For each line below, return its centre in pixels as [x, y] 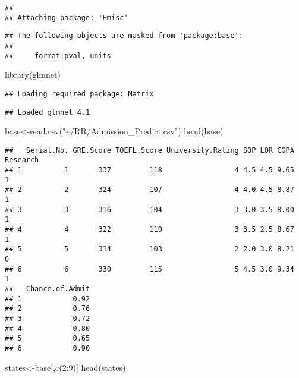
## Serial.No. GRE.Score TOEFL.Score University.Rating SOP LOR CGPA [149, 150]
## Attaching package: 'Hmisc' [67, 18]
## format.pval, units [58, 56]
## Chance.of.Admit [48, 289]
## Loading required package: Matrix [79, 94]
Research [22, 160]
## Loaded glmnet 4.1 [48, 112]
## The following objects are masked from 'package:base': [124, 36]
